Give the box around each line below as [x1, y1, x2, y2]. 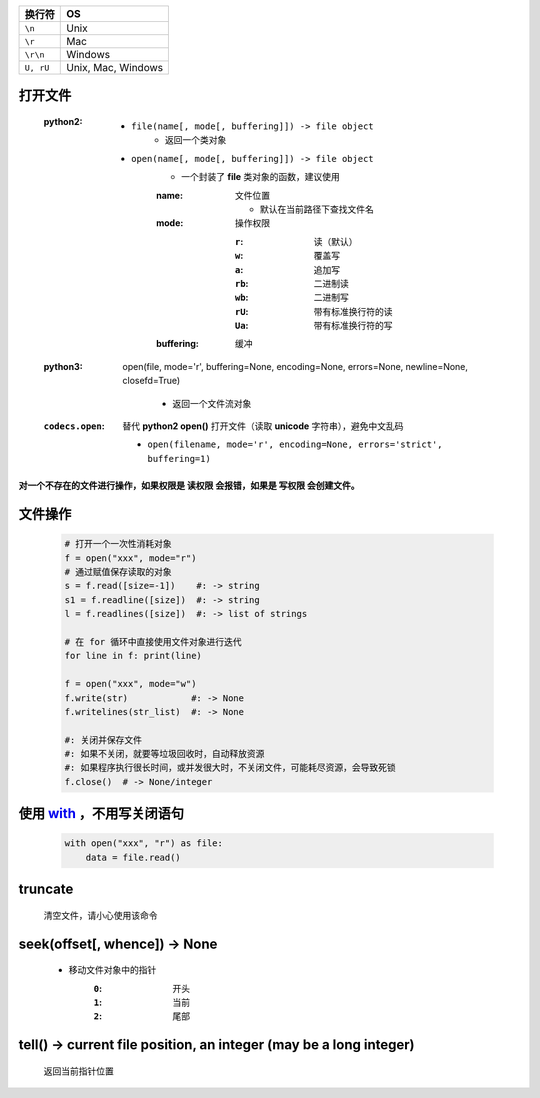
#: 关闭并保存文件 [64, 734, 142, 745]
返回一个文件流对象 [172, 397, 252, 409]
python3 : [43, 360, 84, 372]
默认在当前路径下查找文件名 [260, 203, 374, 215]
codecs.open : [43, 420, 105, 432]
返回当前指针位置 [43, 1065, 114, 1077]
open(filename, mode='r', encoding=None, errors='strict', [147, 439, 444, 450]
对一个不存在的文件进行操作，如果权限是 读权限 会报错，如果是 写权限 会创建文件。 [18, 480, 360, 492]
